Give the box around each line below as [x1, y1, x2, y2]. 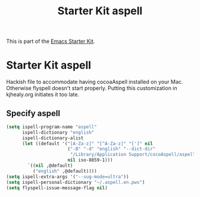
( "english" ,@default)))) [32, 168, 97, 174]
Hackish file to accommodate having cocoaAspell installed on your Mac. [6, 79, 183, 86]
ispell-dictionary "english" [21, 129, 95, 135]
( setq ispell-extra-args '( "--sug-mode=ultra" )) [6, 174, 129, 180]
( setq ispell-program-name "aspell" [6, 124, 97, 130]
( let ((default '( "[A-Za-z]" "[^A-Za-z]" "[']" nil [21, 140, 153, 146]
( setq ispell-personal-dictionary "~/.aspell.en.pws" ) [6, 179, 145, 185]
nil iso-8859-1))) [67, 157, 113, 163]
